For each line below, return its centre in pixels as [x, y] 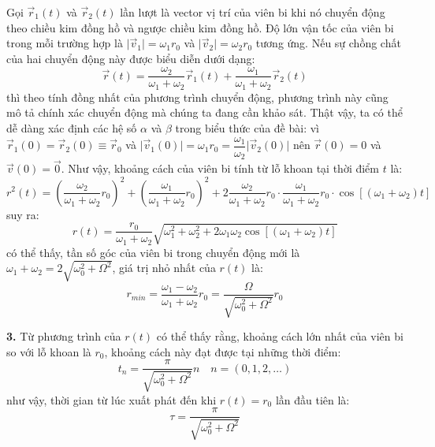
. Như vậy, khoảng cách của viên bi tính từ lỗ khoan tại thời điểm [220, 168]
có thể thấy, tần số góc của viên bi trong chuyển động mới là [153, 252]
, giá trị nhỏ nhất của [164, 268]
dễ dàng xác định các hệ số [72, 128]
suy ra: [23, 214]
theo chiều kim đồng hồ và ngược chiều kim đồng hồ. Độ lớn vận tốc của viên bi [200, 27]
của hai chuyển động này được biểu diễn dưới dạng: [131, 58]
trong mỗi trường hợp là [65, 43]
